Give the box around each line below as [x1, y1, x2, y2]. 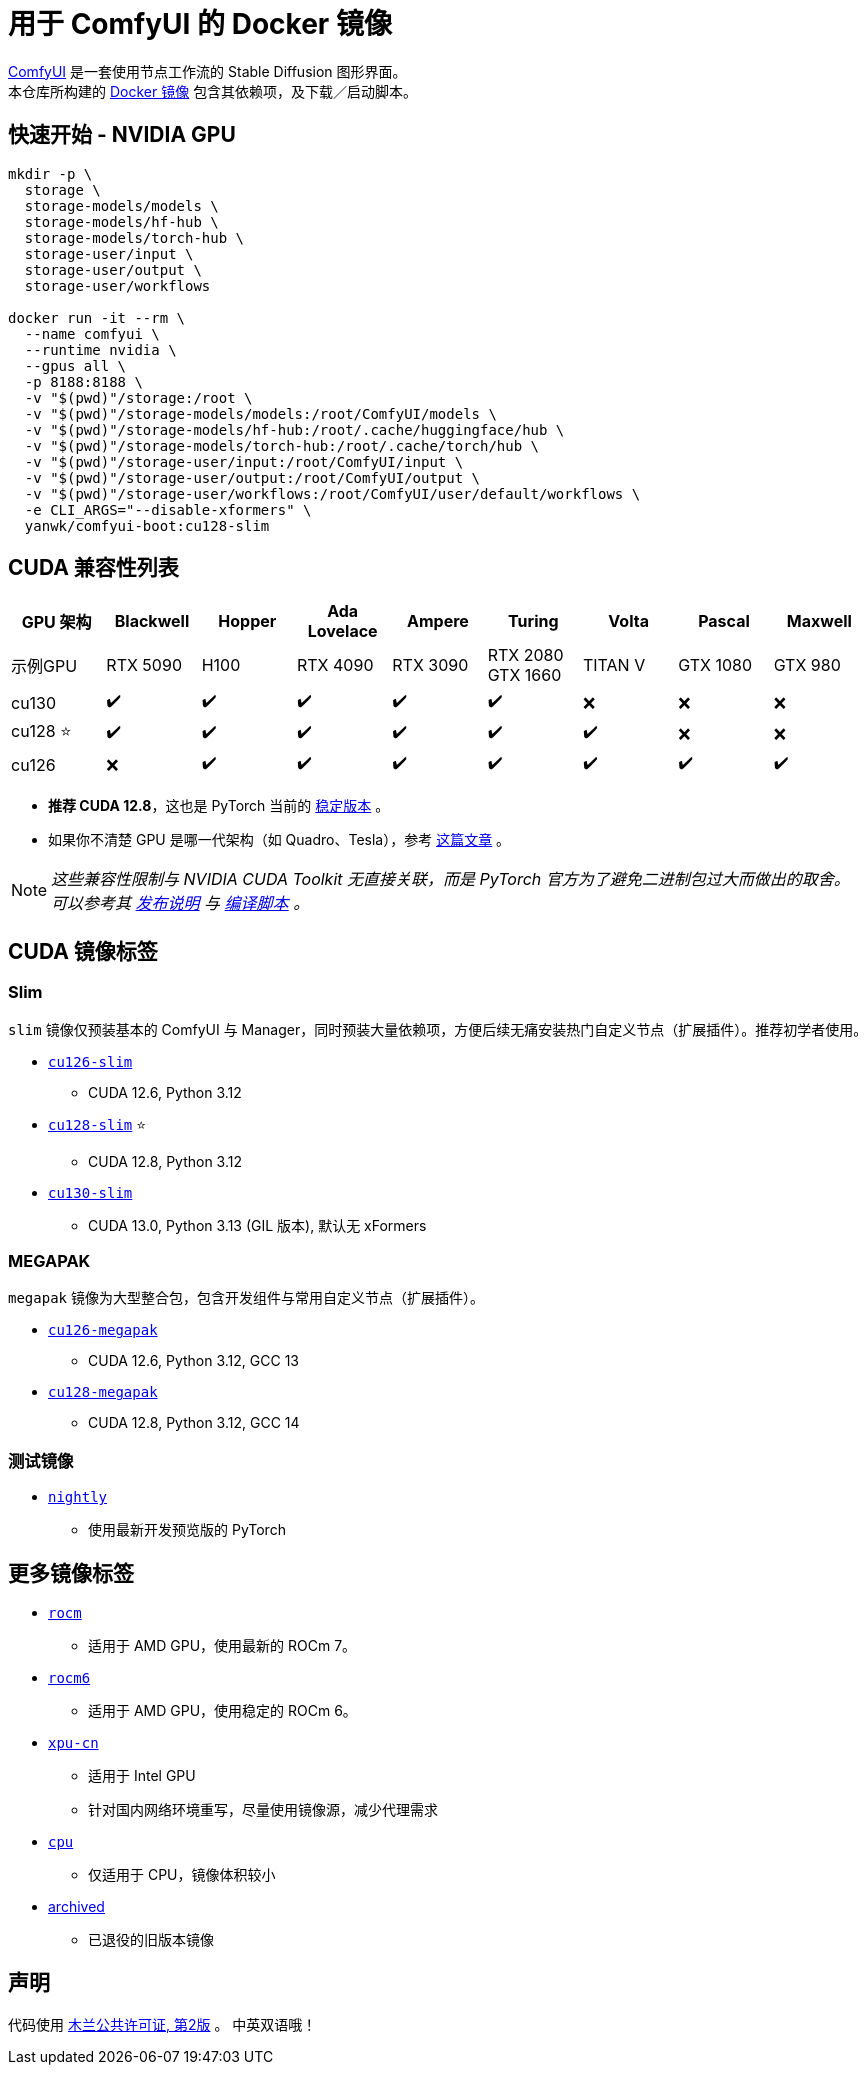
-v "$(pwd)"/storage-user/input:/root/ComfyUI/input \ [24, 453, 464, 470]
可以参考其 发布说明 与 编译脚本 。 [51, 893, 310, 914]
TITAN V [582, 655, 646, 676]
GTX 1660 [487, 665, 562, 686]
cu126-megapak [48, 1322, 158, 1339]
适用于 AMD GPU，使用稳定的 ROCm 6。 [88, 1702, 357, 1719]
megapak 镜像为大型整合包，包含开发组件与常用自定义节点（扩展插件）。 [8, 1289, 484, 1307]
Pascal [698, 611, 750, 632]
